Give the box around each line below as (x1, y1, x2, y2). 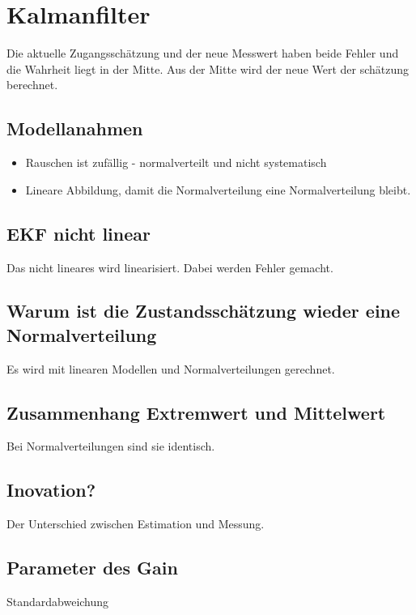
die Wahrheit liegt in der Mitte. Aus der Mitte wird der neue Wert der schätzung (6, 60, 410, 77)
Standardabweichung (6, 593, 109, 610)
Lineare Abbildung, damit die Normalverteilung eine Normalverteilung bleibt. (25, 181, 411, 198)
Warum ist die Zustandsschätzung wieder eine (6, 298, 401, 323)
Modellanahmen (6, 116, 143, 141)
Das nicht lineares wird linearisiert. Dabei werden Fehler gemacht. (6, 258, 333, 275)
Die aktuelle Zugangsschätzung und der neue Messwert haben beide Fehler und (6, 45, 399, 62)
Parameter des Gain (6, 555, 178, 580)
